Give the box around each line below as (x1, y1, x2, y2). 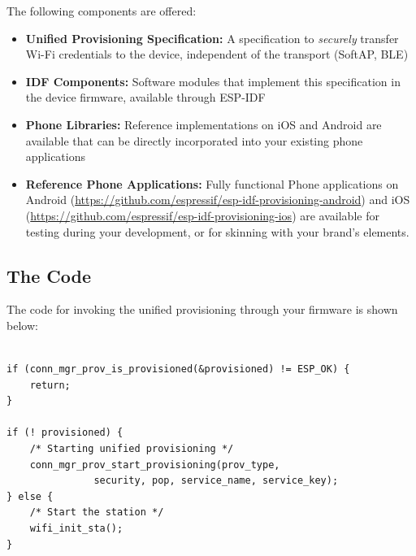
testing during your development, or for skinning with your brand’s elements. (25, 223, 409, 240)
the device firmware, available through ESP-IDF (25, 89, 266, 106)
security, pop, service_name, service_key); (93, 475, 339, 487)
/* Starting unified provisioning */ (29, 443, 234, 455)
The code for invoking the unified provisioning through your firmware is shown (6, 301, 398, 318)
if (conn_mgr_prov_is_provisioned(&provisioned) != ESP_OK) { (6, 363, 350, 376)
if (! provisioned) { (6, 427, 123, 439)
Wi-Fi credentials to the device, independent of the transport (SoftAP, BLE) (25, 46, 409, 63)
